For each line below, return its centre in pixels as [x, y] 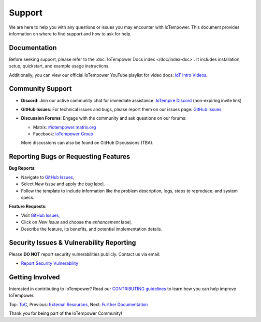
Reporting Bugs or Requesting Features [70, 157]
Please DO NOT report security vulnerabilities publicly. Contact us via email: [85, 254]
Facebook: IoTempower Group [63, 134]
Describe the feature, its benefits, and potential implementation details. [92, 229]
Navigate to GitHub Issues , [48, 177]
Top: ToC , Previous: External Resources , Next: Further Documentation [79, 304]
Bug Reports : [22, 168]
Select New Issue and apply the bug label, [63, 184]
